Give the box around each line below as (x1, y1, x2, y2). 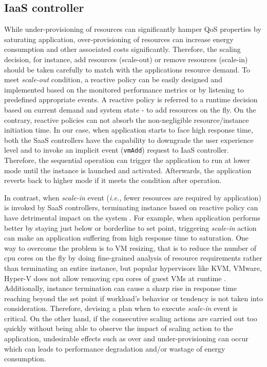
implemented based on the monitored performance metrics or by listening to (4, 84, 244, 95)
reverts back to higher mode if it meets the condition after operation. (4, 175, 222, 186)
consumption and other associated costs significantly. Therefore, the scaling (4, 44, 241, 54)
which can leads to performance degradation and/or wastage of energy (4, 343, 225, 354)
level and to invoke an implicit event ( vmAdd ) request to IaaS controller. (4, 144, 229, 155)
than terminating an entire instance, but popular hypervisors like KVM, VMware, (4, 262, 262, 273)
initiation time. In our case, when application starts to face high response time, (4, 124, 253, 135)
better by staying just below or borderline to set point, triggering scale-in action (4, 222, 257, 233)
